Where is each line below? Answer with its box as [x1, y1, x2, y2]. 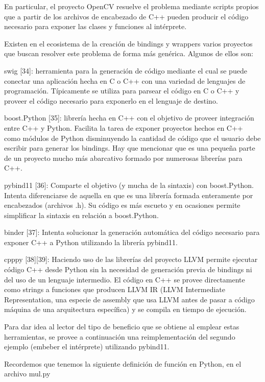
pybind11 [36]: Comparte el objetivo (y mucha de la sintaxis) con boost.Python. [4, 179, 254, 190]
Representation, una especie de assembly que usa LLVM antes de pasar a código [4, 294, 255, 304]
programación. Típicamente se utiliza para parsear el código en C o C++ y [4, 85, 239, 96]
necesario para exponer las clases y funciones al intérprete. [4, 21, 187, 32]
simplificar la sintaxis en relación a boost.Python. [4, 209, 159, 220]
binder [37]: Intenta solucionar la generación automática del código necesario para [4, 227, 260, 237]
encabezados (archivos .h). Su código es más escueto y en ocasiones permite [4, 200, 240, 210]
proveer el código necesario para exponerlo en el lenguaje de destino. [4, 95, 218, 106]
